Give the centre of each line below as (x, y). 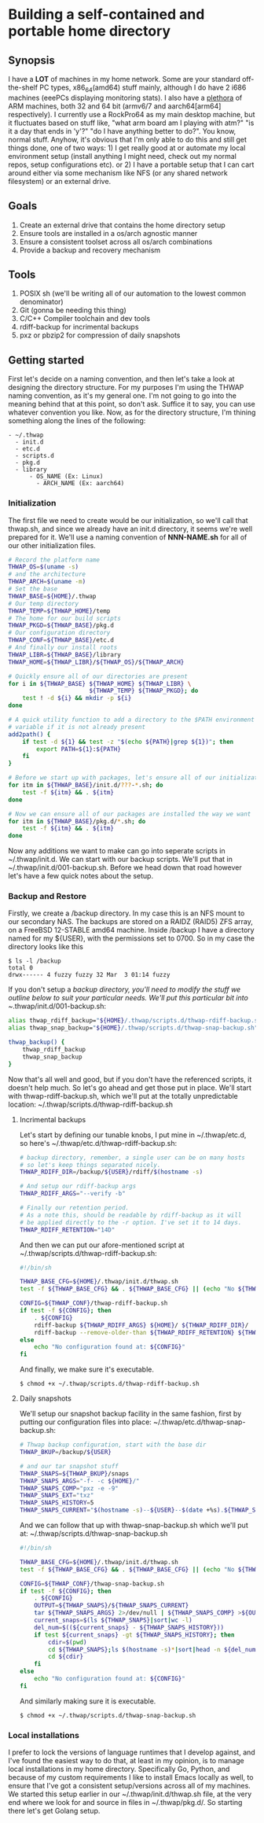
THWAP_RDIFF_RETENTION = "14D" (67, 1230)
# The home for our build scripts (65, 618)
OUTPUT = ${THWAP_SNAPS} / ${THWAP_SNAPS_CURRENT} (112, 1606)
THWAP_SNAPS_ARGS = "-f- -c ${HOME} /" (79, 1481)
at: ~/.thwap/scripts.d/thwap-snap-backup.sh (93, 1534)
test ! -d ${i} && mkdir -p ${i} (77, 698)
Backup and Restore (48, 897)
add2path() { (29, 734)
